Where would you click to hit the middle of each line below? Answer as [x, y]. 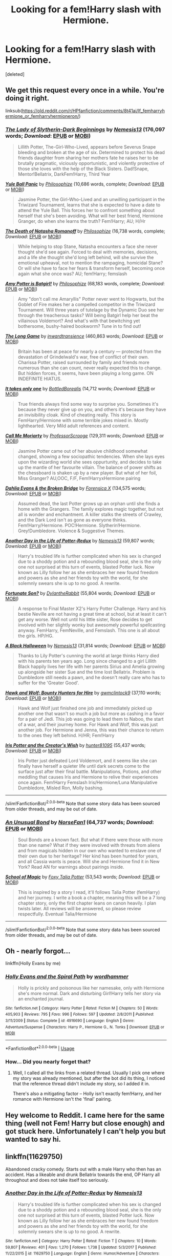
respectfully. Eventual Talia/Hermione [57, 914]
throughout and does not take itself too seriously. [57, 1180]
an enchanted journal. [41, 999]
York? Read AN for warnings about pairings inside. [71, 867]
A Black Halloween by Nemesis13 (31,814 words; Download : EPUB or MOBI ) [86, 646]
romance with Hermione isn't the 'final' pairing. [62, 1099]
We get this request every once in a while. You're [85, 90]
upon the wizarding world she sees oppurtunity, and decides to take [90, 462]
